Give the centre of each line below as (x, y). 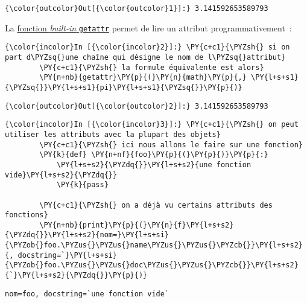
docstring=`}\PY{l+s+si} (68, 255)
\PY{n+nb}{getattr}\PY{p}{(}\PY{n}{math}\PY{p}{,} (143, 78)
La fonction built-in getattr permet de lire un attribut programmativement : (148, 27)
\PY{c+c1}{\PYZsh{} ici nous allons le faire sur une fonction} (171, 145)
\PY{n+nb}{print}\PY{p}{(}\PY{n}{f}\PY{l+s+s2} (137, 225)
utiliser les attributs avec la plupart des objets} (113, 134)
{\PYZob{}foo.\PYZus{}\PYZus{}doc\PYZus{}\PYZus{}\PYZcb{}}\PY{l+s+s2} (152, 265)
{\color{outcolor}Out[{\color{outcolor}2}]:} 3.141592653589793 (137, 106)
